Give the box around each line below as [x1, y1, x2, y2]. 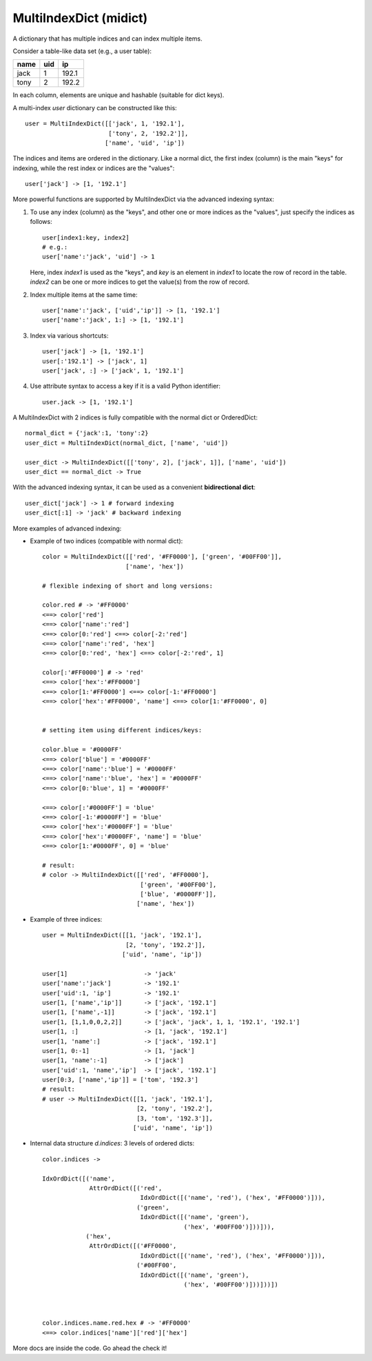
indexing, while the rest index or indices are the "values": [12, 164, 175, 172]
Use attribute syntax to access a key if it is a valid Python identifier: [30, 382, 220, 391]
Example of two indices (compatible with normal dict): [30, 537, 183, 545]
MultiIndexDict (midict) [12, 10, 148, 25]
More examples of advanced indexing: [12, 524, 122, 532]
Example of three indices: [30, 915, 103, 923]
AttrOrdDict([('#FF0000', [89, 1242, 177, 1250]
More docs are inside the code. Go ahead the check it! [12, 1344, 167, 1353]
